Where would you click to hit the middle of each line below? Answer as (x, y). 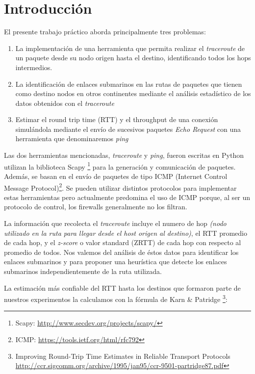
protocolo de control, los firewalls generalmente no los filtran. (96, 207)
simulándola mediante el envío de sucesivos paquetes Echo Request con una (128, 129)
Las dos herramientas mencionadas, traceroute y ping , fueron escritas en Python (124, 155)
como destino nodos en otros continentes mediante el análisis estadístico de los (133, 93)
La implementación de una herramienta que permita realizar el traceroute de (130, 48)
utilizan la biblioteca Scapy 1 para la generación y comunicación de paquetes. (120, 166)
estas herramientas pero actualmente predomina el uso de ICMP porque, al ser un (127, 197)
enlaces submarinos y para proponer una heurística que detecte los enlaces (115, 262)
